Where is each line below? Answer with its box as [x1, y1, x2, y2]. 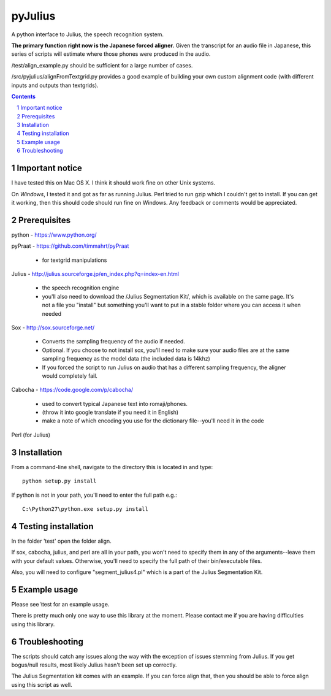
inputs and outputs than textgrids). [11, 82, 99, 89]
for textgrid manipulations [42, 256, 107, 264]
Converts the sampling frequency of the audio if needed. [42, 338, 185, 345]
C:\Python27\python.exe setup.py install [22, 505, 148, 512]
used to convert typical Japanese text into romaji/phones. [42, 400, 188, 407]
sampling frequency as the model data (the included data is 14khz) [42, 355, 211, 362]
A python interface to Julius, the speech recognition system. [11, 31, 164, 38]
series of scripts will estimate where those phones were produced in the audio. [11, 50, 211, 58]
